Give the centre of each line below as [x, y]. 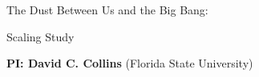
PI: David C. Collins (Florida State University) [130, 63]
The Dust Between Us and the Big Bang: [107, 10]
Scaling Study [40, 36]
